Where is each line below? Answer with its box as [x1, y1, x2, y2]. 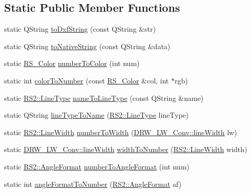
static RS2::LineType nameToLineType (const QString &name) [4, 92, 204, 103]
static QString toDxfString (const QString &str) [4, 24, 156, 34]
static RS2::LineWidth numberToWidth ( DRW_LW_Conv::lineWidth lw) [4, 126, 237, 137]
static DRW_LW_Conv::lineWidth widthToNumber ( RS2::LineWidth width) [4, 144, 247, 155]
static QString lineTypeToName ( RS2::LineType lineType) [4, 110, 189, 120]
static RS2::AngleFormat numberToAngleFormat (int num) [4, 161, 190, 171]
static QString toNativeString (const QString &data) [4, 40, 171, 51]
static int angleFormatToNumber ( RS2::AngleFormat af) [4, 178, 182, 189]
